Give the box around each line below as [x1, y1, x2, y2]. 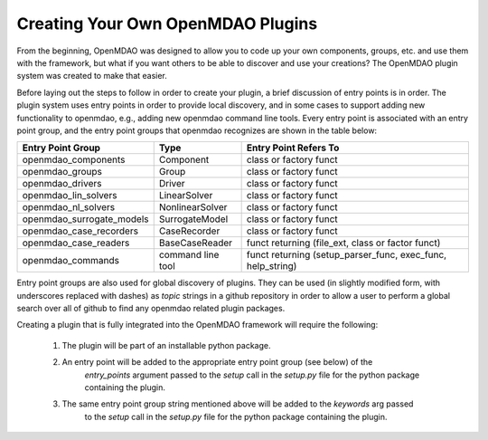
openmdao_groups [22, 166, 103, 178]
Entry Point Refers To [246, 141, 340, 154]
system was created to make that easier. [16, 71, 167, 81]
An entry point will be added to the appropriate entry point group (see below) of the [61, 357, 373, 368]
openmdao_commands [22, 254, 120, 267]
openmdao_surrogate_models [22, 213, 149, 225]
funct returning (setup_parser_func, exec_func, [246, 249, 447, 262]
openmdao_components [22, 154, 126, 167]
